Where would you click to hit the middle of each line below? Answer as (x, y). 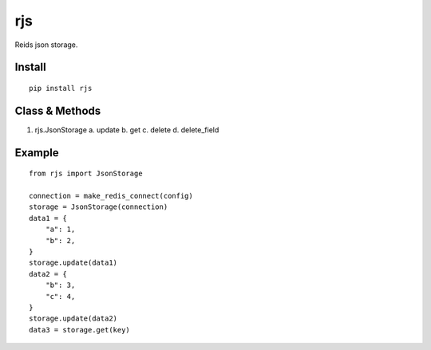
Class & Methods (58, 110)
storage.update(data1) (73, 263)
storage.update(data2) (73, 319)
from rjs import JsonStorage (86, 174)
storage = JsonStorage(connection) (99, 207)
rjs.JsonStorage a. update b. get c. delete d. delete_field (127, 130)
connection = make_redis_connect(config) (111, 196)
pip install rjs (61, 88)
